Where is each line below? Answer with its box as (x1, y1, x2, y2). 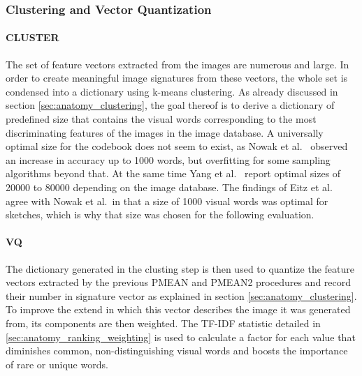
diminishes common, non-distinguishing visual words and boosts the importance (6, 343, 348, 358)
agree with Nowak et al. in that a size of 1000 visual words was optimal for (6, 193, 328, 208)
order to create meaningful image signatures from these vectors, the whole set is (6, 70, 348, 85)
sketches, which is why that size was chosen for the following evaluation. (6, 207, 314, 222)
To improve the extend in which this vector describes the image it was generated (6, 302, 351, 317)
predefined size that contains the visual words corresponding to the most (6, 112, 317, 126)
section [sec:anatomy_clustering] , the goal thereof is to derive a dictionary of (6, 98, 335, 112)
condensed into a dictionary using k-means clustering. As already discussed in (6, 84, 338, 98)
